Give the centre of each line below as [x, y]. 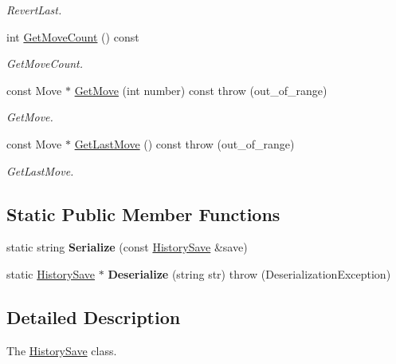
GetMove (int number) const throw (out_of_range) [201, 90]
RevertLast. [34, 10]
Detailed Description [94, 317]
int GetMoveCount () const [73, 36]
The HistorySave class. [62, 350]
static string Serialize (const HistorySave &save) [127, 247]
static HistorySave [51, 273]
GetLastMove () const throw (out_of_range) [184, 143]
